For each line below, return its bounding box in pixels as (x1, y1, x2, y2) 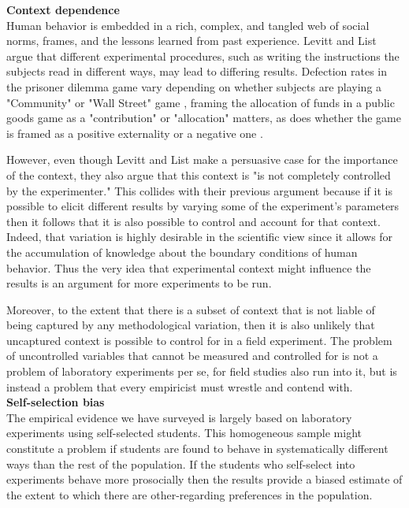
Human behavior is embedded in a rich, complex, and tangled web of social (6, 17, 370, 33)
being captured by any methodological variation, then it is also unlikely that (6, 317, 375, 333)
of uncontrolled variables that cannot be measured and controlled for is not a (6, 347, 378, 364)
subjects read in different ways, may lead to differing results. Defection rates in (6, 63, 388, 80)
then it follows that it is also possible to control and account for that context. (6, 213, 381, 229)
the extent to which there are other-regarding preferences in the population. (6, 486, 373, 502)
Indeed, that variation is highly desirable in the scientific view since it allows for (6, 228, 393, 245)
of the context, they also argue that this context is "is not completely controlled (6, 166, 391, 183)
